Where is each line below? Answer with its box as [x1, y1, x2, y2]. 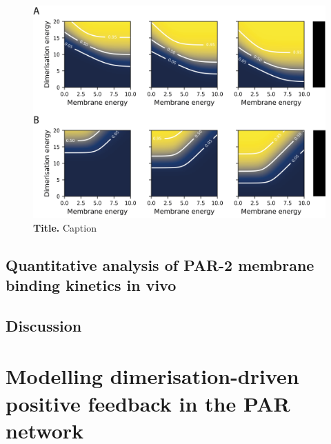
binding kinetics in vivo [6, 274, 177, 296]
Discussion [6, 314, 82, 336]
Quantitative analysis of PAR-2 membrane [6, 254, 314, 275]
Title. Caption [33, 220, 97, 234]
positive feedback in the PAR [6, 389, 290, 417]
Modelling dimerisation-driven [6, 362, 299, 390]
